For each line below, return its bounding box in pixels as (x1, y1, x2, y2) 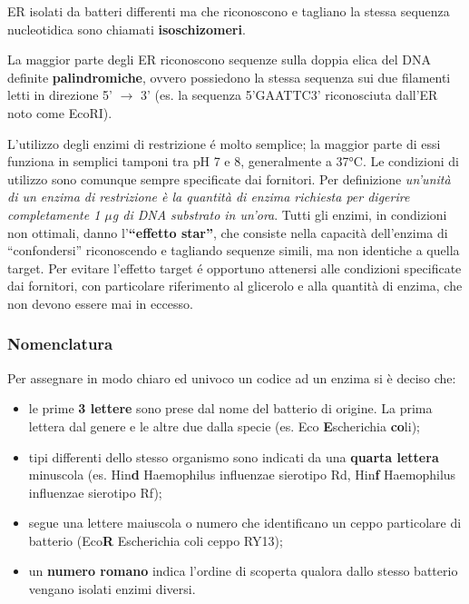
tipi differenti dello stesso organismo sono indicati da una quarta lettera (28, 447, 439, 466)
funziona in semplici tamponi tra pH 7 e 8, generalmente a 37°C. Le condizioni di (7, 152, 459, 171)
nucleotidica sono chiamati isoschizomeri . (7, 19, 246, 38)
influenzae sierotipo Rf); (28, 482, 162, 501)
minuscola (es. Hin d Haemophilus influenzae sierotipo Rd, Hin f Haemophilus (28, 465, 456, 484)
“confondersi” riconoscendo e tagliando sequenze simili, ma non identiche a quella (7, 241, 460, 260)
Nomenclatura (7, 332, 113, 355)
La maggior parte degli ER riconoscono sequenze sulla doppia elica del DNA (7, 50, 431, 69)
